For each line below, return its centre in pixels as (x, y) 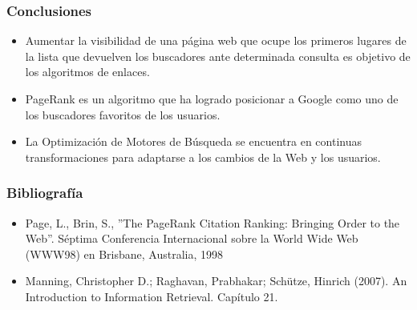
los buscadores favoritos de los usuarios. (123, 114)
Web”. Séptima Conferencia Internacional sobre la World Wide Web (192, 238)
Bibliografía (45, 193)
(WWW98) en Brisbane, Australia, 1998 (124, 254)
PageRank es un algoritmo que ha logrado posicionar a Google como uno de (212, 99)
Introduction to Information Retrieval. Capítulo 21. (152, 296)
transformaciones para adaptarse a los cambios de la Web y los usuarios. (203, 157)
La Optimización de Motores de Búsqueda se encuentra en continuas (193, 141)
